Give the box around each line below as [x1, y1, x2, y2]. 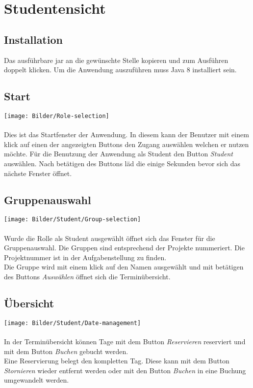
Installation [4, 31, 63, 47]
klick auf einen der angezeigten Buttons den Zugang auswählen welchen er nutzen [4, 139, 249, 149]
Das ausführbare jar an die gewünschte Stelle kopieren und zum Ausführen [4, 55, 228, 65]
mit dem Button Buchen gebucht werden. [4, 346, 128, 356]
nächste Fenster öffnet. [4, 168, 72, 178]
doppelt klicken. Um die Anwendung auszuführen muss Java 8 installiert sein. [4, 64, 237, 75]
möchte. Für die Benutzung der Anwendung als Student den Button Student [4, 149, 233, 159]
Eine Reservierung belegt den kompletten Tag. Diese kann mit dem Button [4, 356, 229, 366]
